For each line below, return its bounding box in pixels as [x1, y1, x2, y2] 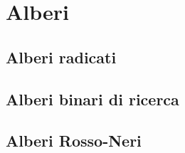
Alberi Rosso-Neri [6, 130, 142, 152]
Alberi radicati [6, 46, 117, 68]
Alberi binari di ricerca [6, 88, 179, 110]
